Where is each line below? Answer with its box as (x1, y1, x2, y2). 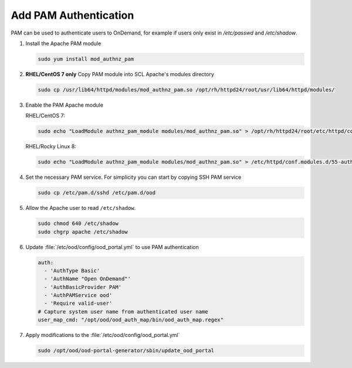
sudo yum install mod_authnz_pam (38, 56, 134, 62)
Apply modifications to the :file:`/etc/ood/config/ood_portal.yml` (25, 332, 180, 339)
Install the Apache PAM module (25, 40, 101, 47)
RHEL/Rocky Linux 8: (25, 143, 76, 150)
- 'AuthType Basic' (44, 267, 100, 274)
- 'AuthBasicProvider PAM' (44, 284, 122, 290)
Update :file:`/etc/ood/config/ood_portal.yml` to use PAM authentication (25, 243, 199, 250)
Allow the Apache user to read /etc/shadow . (25, 205, 136, 212)
